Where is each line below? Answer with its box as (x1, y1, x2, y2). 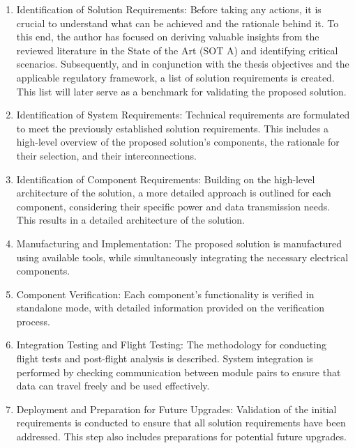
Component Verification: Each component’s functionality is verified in (16, 286, 315, 301)
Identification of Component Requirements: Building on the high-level (16, 171, 315, 186)
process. (16, 314, 50, 328)
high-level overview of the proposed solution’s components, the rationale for (16, 134, 340, 149)
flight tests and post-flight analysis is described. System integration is (16, 351, 313, 366)
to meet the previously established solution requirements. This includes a (16, 121, 328, 135)
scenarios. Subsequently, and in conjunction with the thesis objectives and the (16, 56, 349, 71)
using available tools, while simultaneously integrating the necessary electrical (16, 249, 349, 264)
